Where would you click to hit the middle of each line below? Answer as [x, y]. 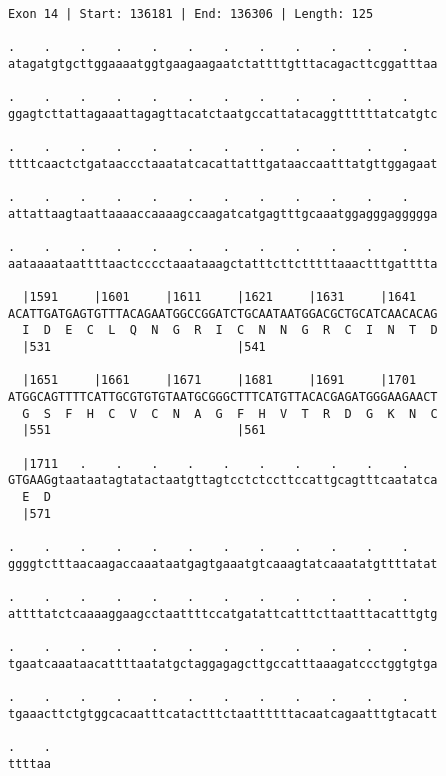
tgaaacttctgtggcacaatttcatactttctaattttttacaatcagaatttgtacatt [223, 713]
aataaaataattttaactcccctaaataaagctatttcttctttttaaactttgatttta [223, 263]
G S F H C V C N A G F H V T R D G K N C [230, 413]
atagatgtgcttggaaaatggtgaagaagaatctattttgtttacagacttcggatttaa [223, 63]
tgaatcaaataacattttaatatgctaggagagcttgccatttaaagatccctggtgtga [223, 663]
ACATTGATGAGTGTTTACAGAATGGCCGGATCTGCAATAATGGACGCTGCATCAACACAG [223, 313]
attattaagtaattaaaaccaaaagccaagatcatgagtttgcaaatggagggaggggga [223, 213]
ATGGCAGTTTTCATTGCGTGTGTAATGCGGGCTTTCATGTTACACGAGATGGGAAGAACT [223, 397]
